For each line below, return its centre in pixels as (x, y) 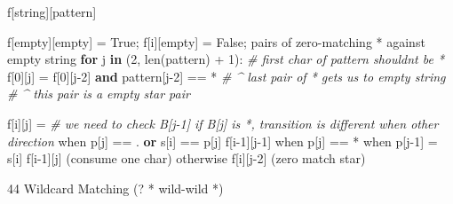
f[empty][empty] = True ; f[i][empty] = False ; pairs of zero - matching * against (216, 41)
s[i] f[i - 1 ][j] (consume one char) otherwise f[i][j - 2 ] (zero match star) (187, 158)
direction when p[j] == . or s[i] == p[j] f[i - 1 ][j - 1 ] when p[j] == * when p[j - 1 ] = (223, 141)
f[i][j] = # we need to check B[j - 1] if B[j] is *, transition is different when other (223, 123)
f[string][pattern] (52, 12)
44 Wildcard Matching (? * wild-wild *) (115, 188)
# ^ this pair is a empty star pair (99, 94)
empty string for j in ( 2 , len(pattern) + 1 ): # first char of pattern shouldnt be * (226, 59)
